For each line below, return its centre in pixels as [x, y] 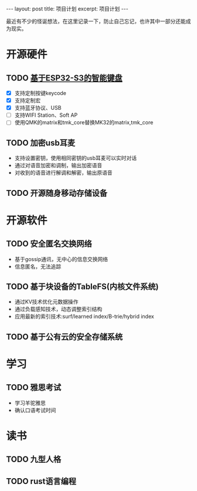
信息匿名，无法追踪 [38, 266]
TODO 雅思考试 [34, 387]
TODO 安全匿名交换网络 [49, 244]
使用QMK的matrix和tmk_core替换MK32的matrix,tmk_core [84, 123]
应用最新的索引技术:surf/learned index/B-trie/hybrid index [84, 316]
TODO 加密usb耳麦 [40, 143]
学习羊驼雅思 [30, 402]
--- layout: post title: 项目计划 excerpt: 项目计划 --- [67, 9]
